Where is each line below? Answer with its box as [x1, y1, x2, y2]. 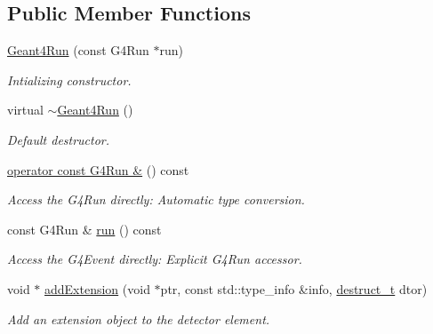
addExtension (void [44, 279, 150, 298]
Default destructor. [7, 130, 110, 148]
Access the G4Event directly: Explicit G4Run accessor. [7, 250, 302, 268]
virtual [7, 100, 44, 119]
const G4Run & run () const [7, 219, 162, 238]
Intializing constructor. [7, 70, 132, 89]
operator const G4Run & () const [7, 160, 189, 179]
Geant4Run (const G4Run [7, 41, 149, 60]
